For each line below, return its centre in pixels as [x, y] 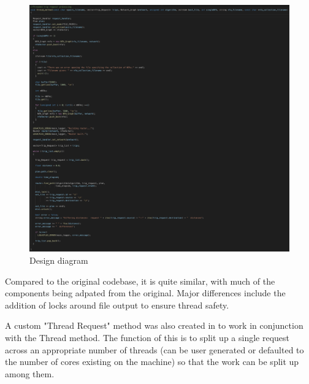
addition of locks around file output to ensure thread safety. [117, 305]
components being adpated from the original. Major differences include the [145, 293]
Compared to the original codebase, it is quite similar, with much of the [140, 281]
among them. [30, 373]
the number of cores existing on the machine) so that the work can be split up [152, 362]
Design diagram [59, 260]
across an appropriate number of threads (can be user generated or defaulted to [154, 349]
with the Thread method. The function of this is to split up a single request [147, 338]
